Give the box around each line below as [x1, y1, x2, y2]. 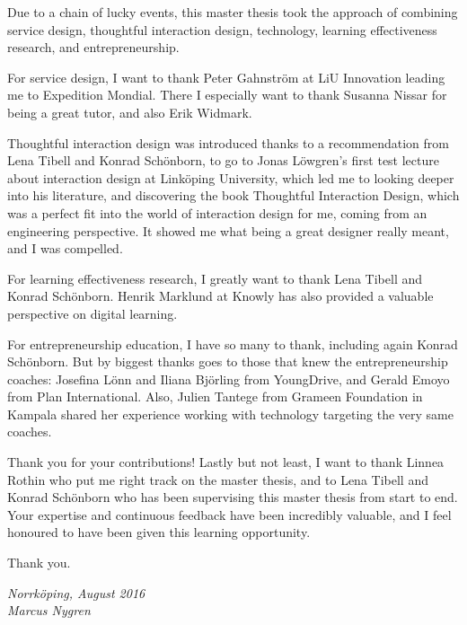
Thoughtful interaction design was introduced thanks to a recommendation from [7, 133, 449, 152]
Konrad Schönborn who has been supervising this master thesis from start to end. [7, 488, 458, 506]
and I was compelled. [7, 239, 123, 258]
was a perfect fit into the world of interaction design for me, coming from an [7, 203, 427, 222]
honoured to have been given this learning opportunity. [7, 523, 311, 541]
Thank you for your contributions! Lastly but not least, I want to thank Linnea [7, 453, 445, 471]
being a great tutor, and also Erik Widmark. [7, 102, 252, 121]
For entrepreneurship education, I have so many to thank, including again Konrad [7, 334, 458, 353]
